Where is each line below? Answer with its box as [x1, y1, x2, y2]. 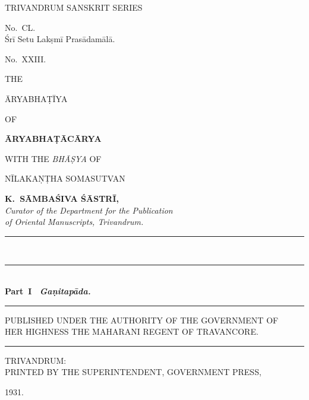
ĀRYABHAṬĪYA [5, 92, 68, 104]
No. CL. [5, 21, 36, 33]
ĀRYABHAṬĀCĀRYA [5, 132, 102, 145]
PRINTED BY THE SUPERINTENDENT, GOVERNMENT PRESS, [5, 366, 261, 378]
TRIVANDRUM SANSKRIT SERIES [5, 1, 143, 13]
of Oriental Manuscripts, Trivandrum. [5, 215, 144, 228]
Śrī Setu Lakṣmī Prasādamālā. [5, 33, 115, 45]
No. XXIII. [5, 52, 46, 65]
